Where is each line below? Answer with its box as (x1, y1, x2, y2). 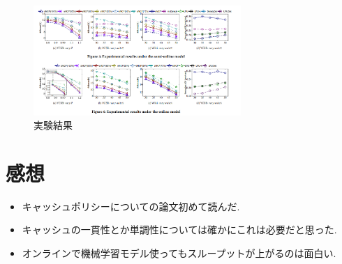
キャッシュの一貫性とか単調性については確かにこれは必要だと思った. (22, 222, 337, 237)
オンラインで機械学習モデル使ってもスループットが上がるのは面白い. (22, 246, 336, 261)
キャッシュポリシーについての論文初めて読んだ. (22, 199, 240, 213)
